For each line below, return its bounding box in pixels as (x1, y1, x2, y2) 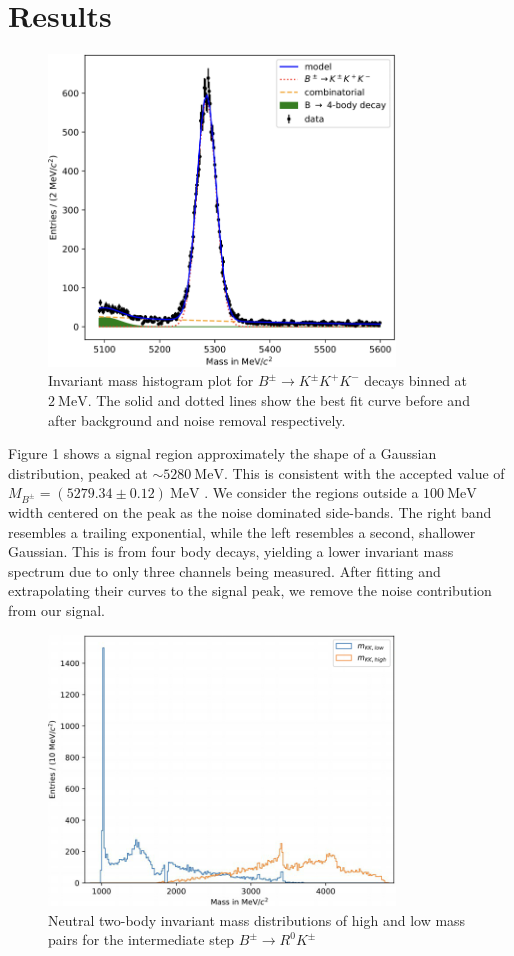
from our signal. (8, 600, 106, 620)
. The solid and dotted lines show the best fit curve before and (87, 389, 470, 410)
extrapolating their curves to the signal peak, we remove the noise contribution (8, 580, 492, 601)
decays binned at (364, 370, 468, 391)
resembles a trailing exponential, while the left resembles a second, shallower (8, 521, 476, 542)
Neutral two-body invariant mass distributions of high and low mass (48, 909, 466, 930)
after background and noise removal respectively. (48, 409, 346, 430)
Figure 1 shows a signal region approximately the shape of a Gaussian (8, 443, 437, 464)
